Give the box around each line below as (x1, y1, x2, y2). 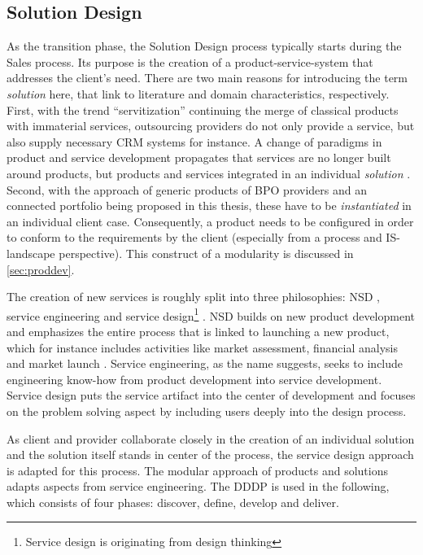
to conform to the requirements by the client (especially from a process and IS (7, 229, 397, 246)
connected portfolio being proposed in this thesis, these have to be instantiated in (7, 197, 412, 214)
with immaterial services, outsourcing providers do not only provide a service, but (7, 117, 415, 134)
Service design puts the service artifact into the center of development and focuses (7, 387, 416, 404)
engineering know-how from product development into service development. (7, 370, 382, 387)
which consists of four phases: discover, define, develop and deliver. (7, 493, 339, 510)
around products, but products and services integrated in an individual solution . (7, 164, 411, 181)
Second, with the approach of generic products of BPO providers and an (7, 181, 367, 198)
